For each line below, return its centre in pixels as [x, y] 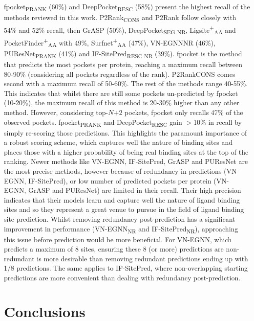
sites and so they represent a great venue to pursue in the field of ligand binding [124, 209]
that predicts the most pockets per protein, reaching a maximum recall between [123, 64]
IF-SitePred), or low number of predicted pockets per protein [120, 180]
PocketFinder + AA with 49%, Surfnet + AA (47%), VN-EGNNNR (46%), [110, 43]
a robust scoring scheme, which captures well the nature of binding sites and [118, 142]
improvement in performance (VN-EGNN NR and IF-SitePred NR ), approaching [121, 229]
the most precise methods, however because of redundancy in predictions [113, 171]
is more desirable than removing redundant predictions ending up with [142, 258]
